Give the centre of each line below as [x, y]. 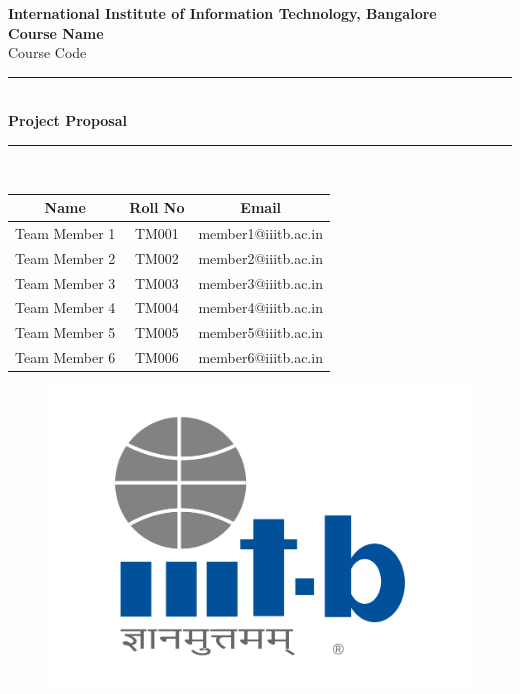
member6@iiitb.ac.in [260, 357]
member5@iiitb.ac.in [260, 332]
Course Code [47, 52]
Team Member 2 [65, 257]
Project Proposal [67, 120]
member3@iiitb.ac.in [260, 282]
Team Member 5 [65, 332]
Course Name [56, 32]
